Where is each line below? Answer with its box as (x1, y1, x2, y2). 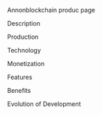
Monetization (7, 60, 45, 68)
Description (7, 19, 40, 27)
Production (7, 33, 39, 41)
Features (7, 73, 33, 81)
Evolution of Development (7, 100, 81, 108)
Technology (7, 46, 42, 54)
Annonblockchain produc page (7, 6, 96, 14)
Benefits (7, 87, 31, 94)
